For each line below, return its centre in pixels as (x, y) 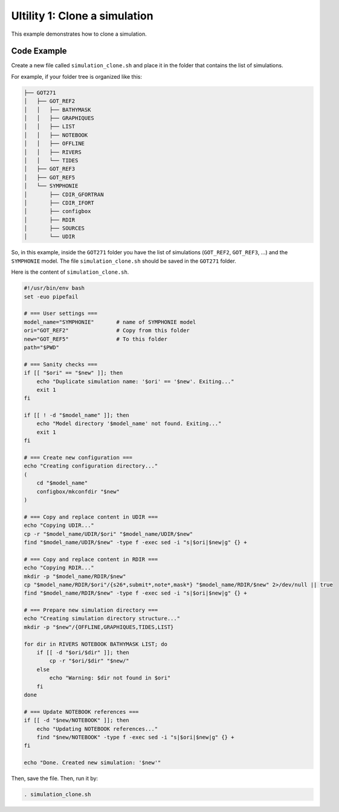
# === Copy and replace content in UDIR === (91, 517)
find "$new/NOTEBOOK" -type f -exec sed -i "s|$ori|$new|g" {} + (135, 737)
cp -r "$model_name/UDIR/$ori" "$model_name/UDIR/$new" (108, 534)
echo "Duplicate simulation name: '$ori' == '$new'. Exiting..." (135, 381)
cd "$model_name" (62, 483)
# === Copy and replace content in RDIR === (91, 559)
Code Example (39, 51)
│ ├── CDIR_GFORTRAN (64, 194)
